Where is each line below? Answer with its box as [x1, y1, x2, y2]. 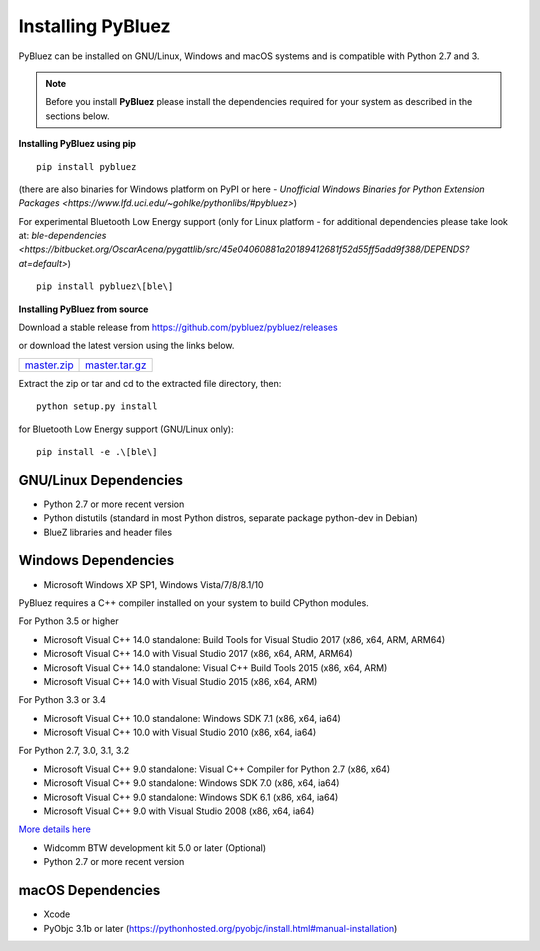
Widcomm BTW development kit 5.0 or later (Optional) [43, 841, 267, 854]
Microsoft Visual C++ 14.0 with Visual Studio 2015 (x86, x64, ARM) [43, 675, 318, 687]
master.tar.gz [85, 358, 147, 372]
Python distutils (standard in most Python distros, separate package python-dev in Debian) [43, 512, 419, 524]
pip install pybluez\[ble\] [36, 281, 174, 292]
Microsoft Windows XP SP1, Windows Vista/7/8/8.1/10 [43, 578, 264, 590]
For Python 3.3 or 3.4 [18, 694, 107, 706]
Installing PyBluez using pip [18, 138, 137, 150]
